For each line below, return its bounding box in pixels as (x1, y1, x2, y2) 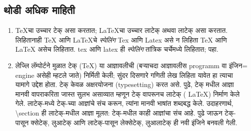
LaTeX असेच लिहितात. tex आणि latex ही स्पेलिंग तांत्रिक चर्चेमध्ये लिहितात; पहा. (15, 44, 219, 54)
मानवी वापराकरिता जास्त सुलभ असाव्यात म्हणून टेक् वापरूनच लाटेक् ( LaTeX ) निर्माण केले (15, 88, 240, 99)
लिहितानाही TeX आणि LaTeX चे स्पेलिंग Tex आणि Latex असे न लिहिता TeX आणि (15, 34, 227, 44)
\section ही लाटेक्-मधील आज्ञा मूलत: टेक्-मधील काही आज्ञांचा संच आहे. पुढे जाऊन (15, 107, 222, 117)
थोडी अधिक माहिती (4, 2, 75, 17)
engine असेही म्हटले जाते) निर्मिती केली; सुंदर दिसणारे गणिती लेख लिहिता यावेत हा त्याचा (15, 70, 233, 80)
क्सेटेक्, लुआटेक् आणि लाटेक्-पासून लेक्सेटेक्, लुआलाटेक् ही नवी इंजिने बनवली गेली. (31, 117, 237, 127)
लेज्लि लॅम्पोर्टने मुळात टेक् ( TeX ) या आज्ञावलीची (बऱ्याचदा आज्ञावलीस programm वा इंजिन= (15, 60, 248, 70)
